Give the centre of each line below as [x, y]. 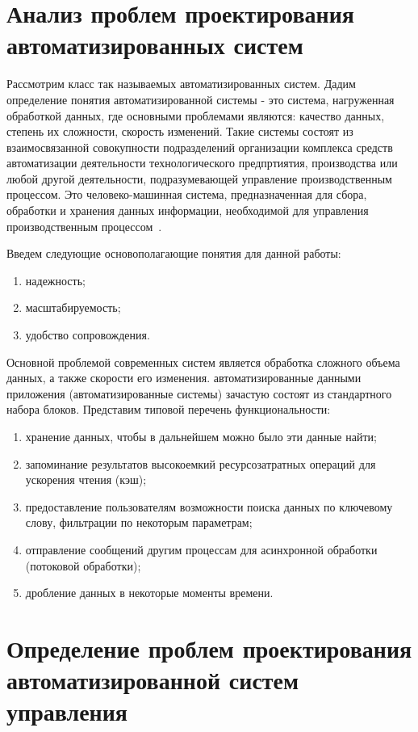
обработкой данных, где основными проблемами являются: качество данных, [196, 115]
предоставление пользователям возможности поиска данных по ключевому [209, 506]
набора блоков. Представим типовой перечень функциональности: [169, 409]
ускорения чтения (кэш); [86, 480]
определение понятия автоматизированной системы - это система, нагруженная [201, 99]
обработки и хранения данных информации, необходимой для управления [188, 210]
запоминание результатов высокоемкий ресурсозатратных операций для [201, 463]
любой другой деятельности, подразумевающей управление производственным [199, 178]
